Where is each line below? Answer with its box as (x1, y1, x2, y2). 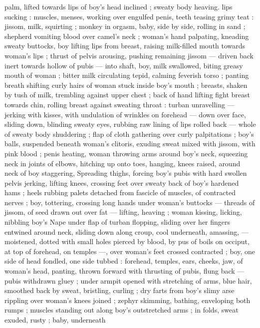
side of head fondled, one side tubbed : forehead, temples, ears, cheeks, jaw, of (4, 256, 243, 266)
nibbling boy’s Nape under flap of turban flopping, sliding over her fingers (4, 217, 231, 227)
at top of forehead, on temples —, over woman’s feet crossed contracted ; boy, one (4, 246, 256, 256)
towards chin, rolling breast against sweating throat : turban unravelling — (4, 99, 235, 109)
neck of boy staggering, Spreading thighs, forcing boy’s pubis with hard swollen (4, 168, 247, 178)
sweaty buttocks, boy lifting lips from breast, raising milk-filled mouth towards (4, 40, 246, 51)
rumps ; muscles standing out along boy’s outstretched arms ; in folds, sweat (4, 305, 239, 315)
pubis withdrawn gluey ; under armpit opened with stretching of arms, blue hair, (4, 275, 252, 286)
